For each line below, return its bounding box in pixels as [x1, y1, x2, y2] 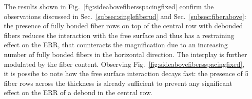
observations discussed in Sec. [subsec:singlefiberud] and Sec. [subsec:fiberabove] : [4, 11, 246, 21]
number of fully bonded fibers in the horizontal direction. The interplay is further [4, 49, 247, 59]
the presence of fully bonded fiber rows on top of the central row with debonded [4, 20, 243, 31]
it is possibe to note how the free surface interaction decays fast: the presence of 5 [4, 68, 249, 79]
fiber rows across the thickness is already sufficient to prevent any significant [4, 78, 233, 88]
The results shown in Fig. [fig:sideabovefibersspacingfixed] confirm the [4, 1, 214, 11]
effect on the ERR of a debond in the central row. [4, 87, 153, 98]
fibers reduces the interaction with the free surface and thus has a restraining [4, 30, 234, 40]
